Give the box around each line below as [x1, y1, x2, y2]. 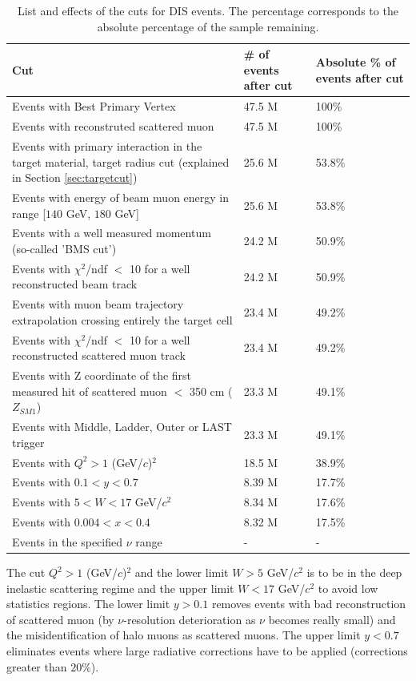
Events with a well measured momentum [12, 224, 211, 241]
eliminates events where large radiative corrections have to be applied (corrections [6, 643, 408, 659]
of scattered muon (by [6, 610, 114, 627]
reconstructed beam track [12, 276, 138, 292]
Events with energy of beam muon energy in [12, 188, 230, 205]
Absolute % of [315, 53, 396, 70]
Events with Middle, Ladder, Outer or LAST [12, 418, 232, 435]
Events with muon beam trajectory [12, 296, 184, 312]
